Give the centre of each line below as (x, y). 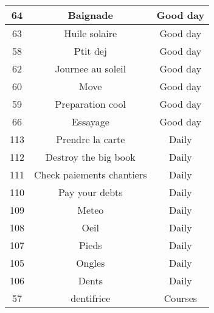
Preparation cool (90, 104)
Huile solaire (91, 33)
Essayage (90, 121)
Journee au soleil (91, 69)
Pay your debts (90, 192)
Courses (181, 298)
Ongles (91, 263)
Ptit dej (90, 51)
